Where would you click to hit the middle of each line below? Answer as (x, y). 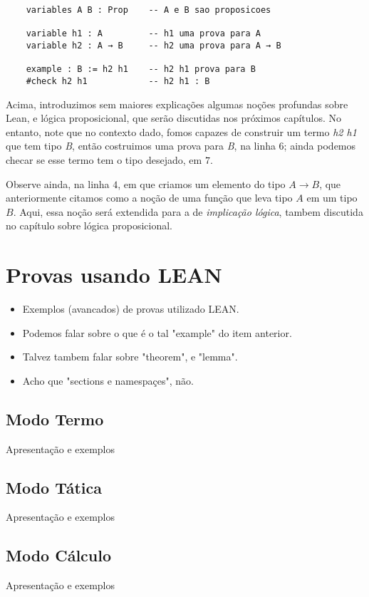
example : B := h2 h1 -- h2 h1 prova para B (141, 69)
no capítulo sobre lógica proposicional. (89, 225)
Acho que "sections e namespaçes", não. (108, 380)
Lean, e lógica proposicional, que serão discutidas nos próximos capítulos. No (174, 118)
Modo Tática (54, 487)
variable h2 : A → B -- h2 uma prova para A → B (154, 45)
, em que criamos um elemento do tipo (202, 183)
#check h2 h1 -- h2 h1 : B (118, 81)
